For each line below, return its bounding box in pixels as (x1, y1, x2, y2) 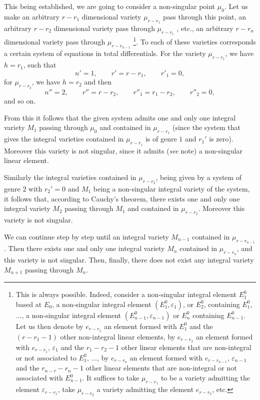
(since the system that (172, 122, 240, 132)
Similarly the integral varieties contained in (4, 171, 136, 182)
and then (84, 76, 111, 87)
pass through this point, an (163, 11, 246, 21)
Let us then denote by (15, 320, 83, 331)
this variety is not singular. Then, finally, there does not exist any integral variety (4, 254, 254, 265)
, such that (23, 59, 56, 70)
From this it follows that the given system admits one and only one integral (4, 112, 236, 122)
